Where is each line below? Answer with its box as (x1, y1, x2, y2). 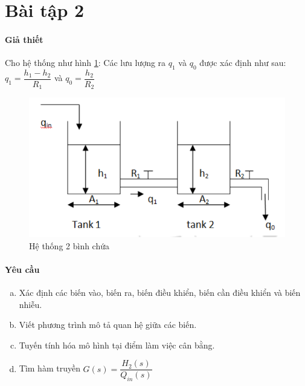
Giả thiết (5, 33, 43, 45)
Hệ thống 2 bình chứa (29, 239, 110, 252)
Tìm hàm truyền (19, 362, 80, 375)
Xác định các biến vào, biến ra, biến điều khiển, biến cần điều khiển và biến (19, 286, 301, 299)
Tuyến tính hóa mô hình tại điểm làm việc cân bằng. (19, 338, 215, 351)
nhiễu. (19, 298, 42, 310)
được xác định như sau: (199, 56, 286, 69)
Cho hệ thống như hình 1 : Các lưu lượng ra (5, 56, 166, 69)
